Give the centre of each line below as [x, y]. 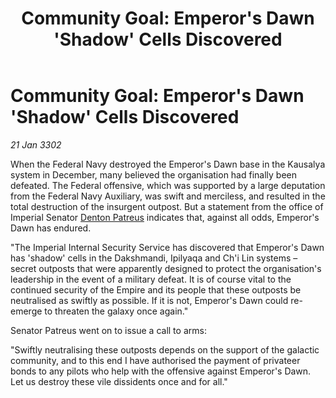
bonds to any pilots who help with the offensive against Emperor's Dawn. [161, 371]
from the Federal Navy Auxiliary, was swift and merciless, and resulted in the [168, 196]
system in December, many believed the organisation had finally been [154, 174]
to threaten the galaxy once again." [116, 311]
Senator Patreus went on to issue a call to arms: [108, 330]
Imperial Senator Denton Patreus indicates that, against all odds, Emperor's [165, 217]
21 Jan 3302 [36, 144]
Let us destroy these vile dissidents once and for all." [119, 381]
